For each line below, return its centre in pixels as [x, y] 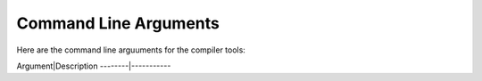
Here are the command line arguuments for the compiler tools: [131, 50]
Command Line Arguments [118, 23]
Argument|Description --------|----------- [94, 66]
